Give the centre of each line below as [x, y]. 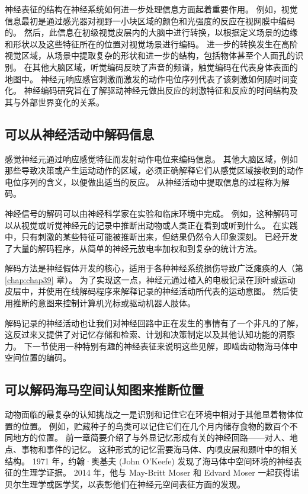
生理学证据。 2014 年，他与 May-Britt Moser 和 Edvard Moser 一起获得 [156, 472]
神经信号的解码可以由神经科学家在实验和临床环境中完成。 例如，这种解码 [147, 213]
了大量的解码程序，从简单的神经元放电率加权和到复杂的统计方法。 [133, 248]
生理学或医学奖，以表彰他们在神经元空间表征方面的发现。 [133, 484]
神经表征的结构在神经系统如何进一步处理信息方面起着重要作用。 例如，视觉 [151, 9]
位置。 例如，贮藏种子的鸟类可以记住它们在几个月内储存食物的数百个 [155, 426]
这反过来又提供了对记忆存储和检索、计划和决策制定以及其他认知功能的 [142, 334]
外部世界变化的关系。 [62, 102]
